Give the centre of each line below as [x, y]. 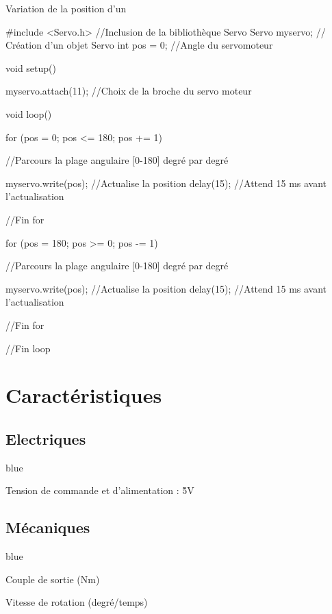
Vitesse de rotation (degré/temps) [77, 602]
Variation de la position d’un [66, 8]
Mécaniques [48, 527]
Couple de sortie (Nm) [53, 579]
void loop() [29, 113]
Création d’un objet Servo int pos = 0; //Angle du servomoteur [139, 45]
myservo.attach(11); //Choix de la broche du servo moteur [129, 91]
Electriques [46, 438]
